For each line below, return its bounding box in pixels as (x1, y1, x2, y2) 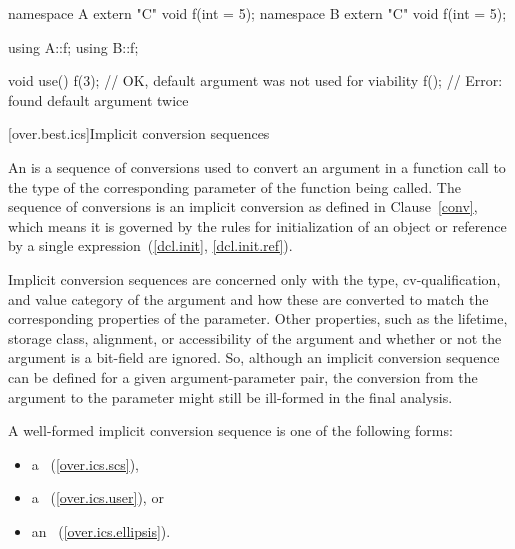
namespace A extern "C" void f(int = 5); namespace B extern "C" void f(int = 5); (8, 3, 507, 23)
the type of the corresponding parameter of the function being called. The (8, 176, 461, 197)
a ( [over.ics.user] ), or (31, 487, 164, 508)
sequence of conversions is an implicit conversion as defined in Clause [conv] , (8, 196, 478, 217)
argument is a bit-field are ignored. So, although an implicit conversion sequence (8, 347, 500, 368)
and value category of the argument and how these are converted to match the (8, 288, 489, 309)
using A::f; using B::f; (8, 36, 139, 57)
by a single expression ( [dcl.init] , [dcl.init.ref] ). (8, 235, 293, 256)
